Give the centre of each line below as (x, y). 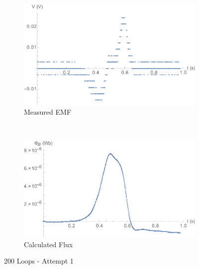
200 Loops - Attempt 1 (39, 261)
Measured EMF (48, 111)
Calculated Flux (49, 244)
